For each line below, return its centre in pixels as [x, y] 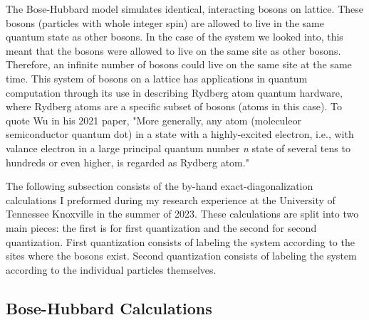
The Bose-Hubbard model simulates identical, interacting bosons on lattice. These [184, 9]
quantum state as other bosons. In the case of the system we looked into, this [175, 37]
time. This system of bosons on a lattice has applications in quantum [157, 78]
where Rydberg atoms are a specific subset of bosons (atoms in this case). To [174, 106]
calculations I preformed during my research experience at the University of [171, 199]
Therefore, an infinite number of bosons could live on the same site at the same [179, 64]
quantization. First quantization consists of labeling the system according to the [180, 241]
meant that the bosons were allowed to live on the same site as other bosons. [173, 50]
